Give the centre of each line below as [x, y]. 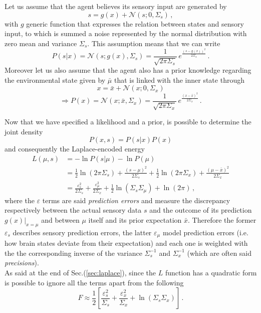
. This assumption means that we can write [154, 43]
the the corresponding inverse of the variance [73, 253]
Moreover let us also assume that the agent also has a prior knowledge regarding [128, 70]
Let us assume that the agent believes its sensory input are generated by [116, 6]
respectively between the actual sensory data [73, 210]
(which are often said [219, 253]
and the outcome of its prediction [201, 210]
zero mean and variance [41, 43]
